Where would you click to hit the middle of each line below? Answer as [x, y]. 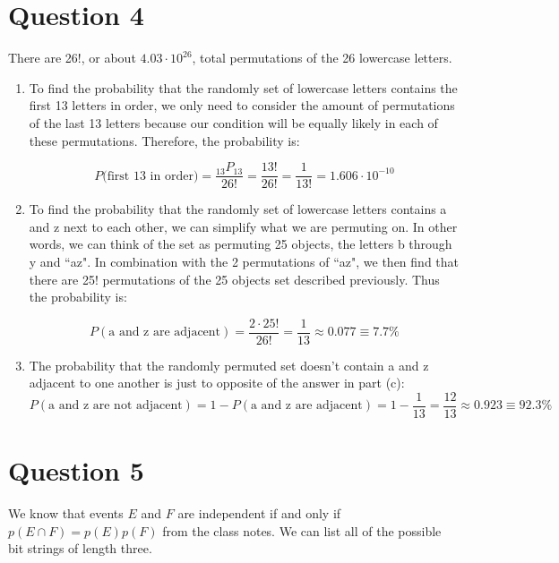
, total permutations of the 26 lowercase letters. [322, 58]
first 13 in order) [153, 176]
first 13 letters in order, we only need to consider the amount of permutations [242, 105]
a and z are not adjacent [116, 406]
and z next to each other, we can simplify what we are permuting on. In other [243, 226]
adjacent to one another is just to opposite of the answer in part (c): [217, 383]
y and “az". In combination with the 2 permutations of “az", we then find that [244, 261]
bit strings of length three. [80, 548]
